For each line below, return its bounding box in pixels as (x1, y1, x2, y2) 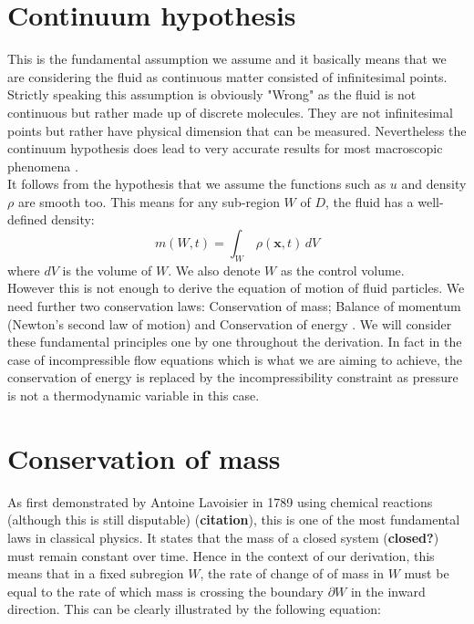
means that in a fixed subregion (7, 564, 184, 583)
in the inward (350, 581, 426, 600)
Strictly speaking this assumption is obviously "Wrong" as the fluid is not (7, 85, 417, 104)
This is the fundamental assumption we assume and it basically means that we (7, 49, 447, 68)
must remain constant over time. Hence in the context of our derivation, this (7, 546, 435, 565)
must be (404, 564, 449, 583)
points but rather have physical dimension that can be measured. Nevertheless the (7, 120, 467, 140)
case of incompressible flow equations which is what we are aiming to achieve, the (7, 349, 462, 369)
